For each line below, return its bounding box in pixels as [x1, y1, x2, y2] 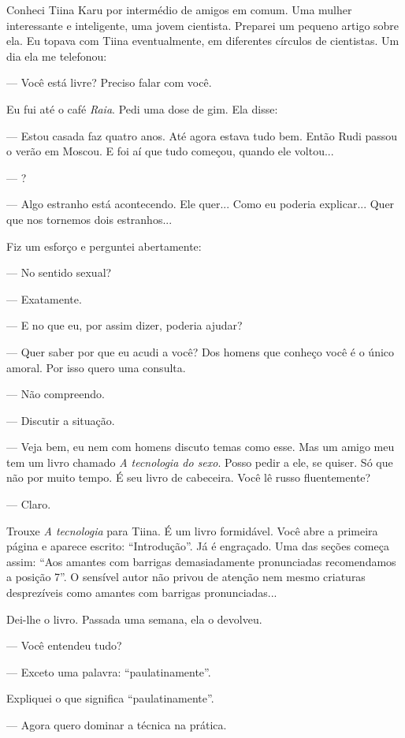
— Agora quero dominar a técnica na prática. [6, 717, 227, 732]
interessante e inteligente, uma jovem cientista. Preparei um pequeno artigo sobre [6, 17, 399, 33]
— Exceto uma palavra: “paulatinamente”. [6, 663, 211, 680]
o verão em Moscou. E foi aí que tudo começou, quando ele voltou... [6, 143, 334, 159]
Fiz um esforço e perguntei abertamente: [6, 237, 202, 254]
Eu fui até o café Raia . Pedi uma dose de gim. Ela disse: [6, 100, 278, 117]
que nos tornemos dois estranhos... [6, 211, 173, 227]
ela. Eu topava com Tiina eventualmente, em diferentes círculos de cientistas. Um [6, 32, 399, 49]
